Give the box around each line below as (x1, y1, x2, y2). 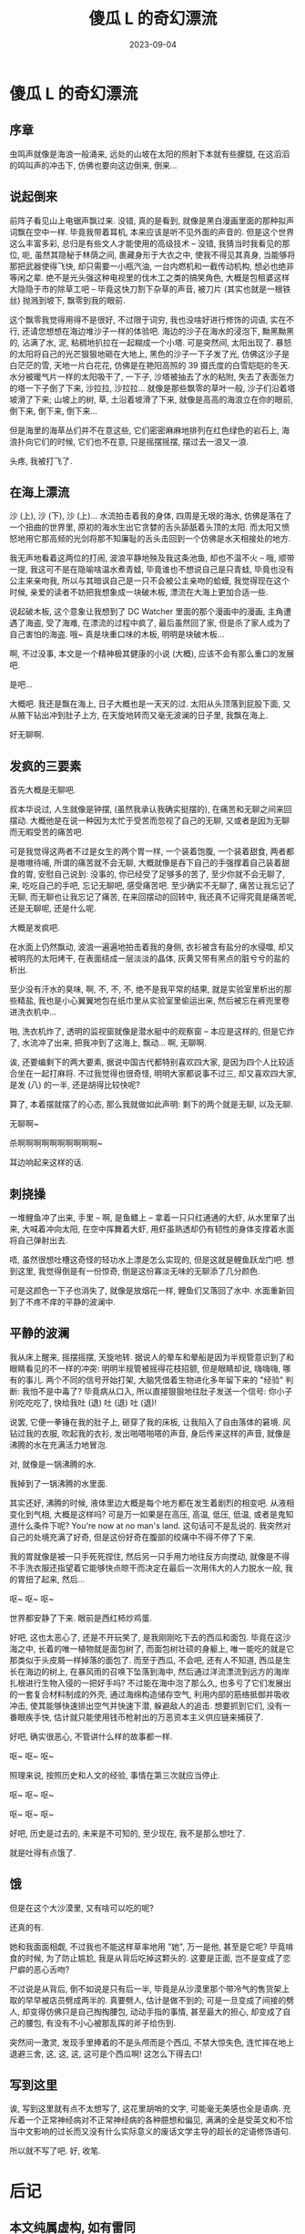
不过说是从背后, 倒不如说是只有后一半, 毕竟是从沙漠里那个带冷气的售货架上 (9, 1983, 290, 1994)
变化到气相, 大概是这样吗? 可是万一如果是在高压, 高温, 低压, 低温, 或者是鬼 (9, 1508, 286, 1519)
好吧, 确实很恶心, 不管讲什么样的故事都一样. (9, 1731, 173, 1742)
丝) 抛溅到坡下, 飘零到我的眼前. (9, 294, 126, 305)
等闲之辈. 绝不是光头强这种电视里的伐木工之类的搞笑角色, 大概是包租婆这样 (9, 272, 290, 283)
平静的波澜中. (65, 1296, 117, 1307)
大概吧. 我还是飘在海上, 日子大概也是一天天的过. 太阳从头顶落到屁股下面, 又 (9, 698, 291, 709)
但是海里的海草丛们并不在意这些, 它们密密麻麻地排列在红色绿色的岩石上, (9, 425, 280, 436)
